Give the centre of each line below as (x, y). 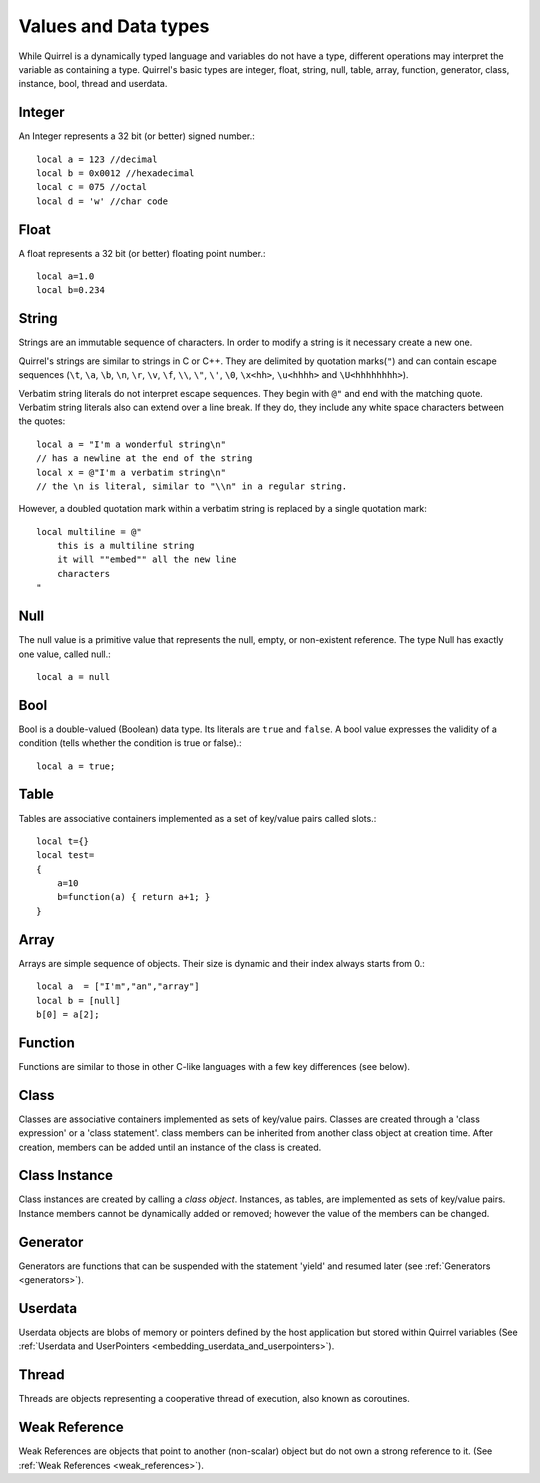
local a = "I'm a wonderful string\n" (131, 444)
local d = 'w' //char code (102, 201)
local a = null (73, 676)
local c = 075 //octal (92, 187)
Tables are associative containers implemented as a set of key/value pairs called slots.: (197, 818)
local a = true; (76, 766)
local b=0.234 (70, 290)
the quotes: (42, 421)
